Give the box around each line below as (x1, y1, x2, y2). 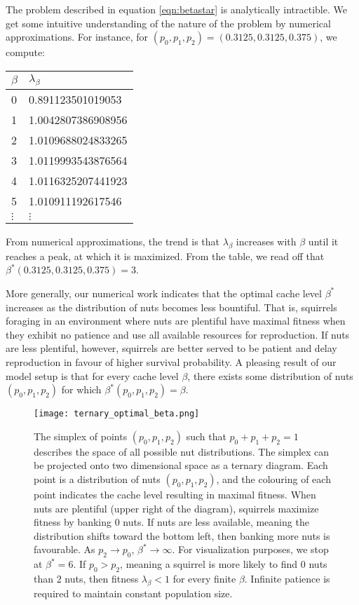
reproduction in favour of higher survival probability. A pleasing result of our (6, 354, 337, 369)
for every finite (172, 571, 236, 585)
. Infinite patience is (244, 571, 330, 585)
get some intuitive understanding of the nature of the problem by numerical (6, 15, 331, 30)
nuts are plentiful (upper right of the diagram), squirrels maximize (34, 501, 319, 515)
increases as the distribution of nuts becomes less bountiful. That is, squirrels (6, 299, 337, 314)
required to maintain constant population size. (34, 585, 233, 600)
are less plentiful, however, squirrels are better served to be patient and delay (6, 341, 337, 355)
